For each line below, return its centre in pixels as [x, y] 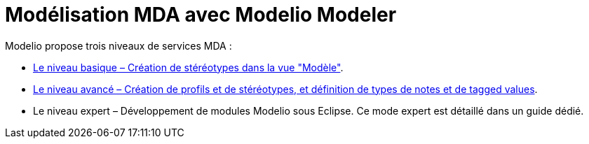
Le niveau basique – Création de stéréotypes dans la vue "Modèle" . [188, 67]
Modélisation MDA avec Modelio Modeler [201, 15]
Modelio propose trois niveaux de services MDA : [119, 45]
